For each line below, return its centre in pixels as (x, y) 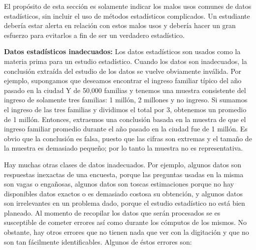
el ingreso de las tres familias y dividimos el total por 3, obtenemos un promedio (125, 109)
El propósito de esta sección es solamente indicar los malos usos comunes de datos (128, 6)
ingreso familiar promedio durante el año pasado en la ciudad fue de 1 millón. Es (126, 129)
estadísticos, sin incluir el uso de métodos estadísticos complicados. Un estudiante (127, 16)
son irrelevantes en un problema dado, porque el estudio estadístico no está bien (125, 203)
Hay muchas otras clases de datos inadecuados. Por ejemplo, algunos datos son (123, 164)
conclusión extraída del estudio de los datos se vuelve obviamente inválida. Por (123, 71)
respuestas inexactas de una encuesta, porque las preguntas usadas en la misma (124, 174)
